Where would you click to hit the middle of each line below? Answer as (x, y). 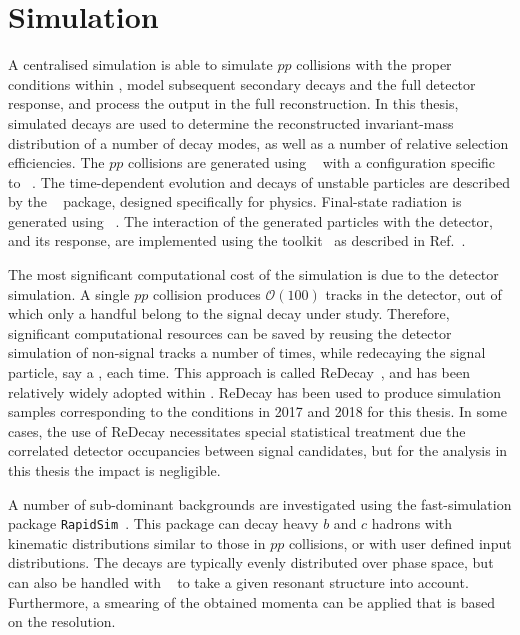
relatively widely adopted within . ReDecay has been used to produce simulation (255, 391)
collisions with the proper (374, 64)
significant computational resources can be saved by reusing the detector (230, 332)
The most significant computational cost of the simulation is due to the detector (253, 274)
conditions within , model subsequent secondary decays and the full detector (242, 83)
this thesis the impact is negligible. (114, 470)
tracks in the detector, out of (413, 293)
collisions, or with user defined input (400, 542)
